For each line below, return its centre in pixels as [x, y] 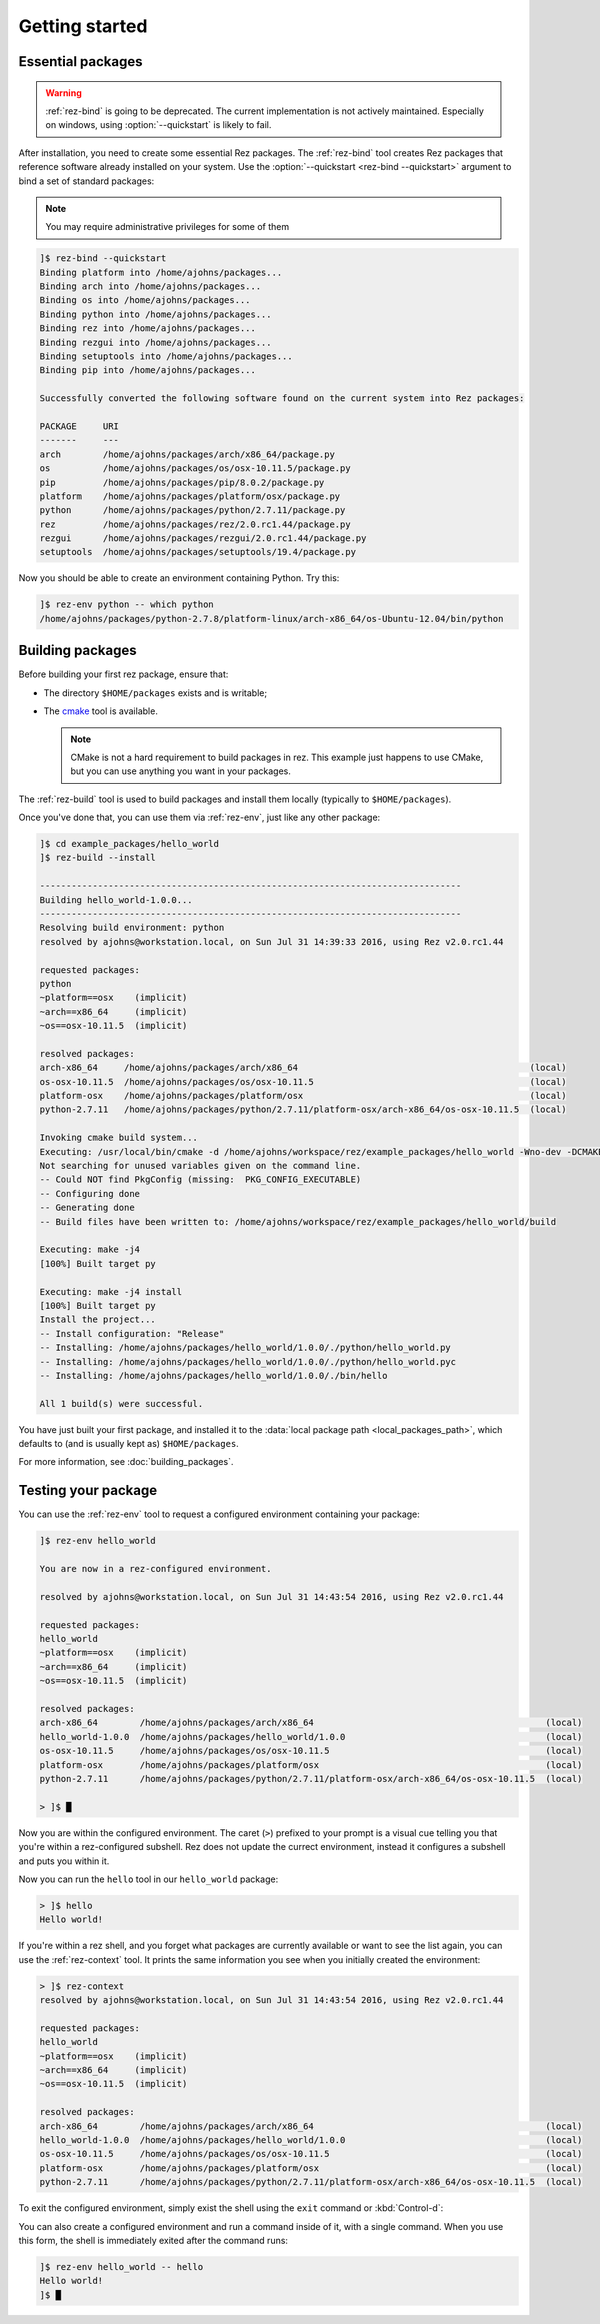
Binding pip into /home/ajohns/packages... [148, 370]
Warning [63, 92]
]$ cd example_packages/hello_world [129, 844]
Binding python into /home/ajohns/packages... [155, 314]
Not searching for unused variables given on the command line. [200, 1166]
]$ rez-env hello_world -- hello [121, 2266]
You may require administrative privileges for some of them [167, 227]
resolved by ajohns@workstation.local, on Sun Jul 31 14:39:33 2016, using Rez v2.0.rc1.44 [271, 941]
